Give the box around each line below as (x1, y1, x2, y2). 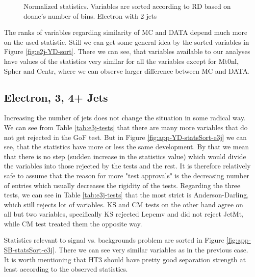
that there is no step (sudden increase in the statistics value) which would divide (4, 151, 246, 161)
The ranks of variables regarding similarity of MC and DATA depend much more (4, 27, 248, 37)
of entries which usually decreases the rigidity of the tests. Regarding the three (4, 180, 240, 190)
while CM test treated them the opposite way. (4, 218, 142, 228)
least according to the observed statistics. (4, 264, 128, 274)
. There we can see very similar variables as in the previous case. (54, 245, 248, 255)
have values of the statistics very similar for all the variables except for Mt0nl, (4, 55, 239, 66)
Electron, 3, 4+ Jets (4, 89, 108, 105)
